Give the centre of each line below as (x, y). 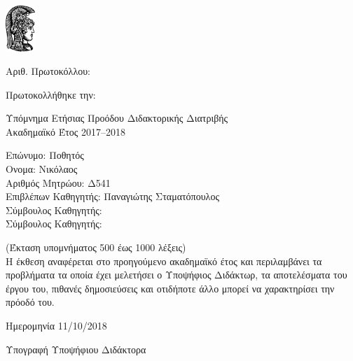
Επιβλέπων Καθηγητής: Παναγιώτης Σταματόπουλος (112, 196)
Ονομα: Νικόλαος (42, 169)
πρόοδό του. (30, 302)
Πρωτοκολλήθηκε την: (51, 94)
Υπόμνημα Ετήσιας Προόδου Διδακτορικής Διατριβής (117, 118)
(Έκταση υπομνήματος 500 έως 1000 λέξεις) (96, 247)
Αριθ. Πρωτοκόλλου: (48, 71)
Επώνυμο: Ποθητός (45, 155)
